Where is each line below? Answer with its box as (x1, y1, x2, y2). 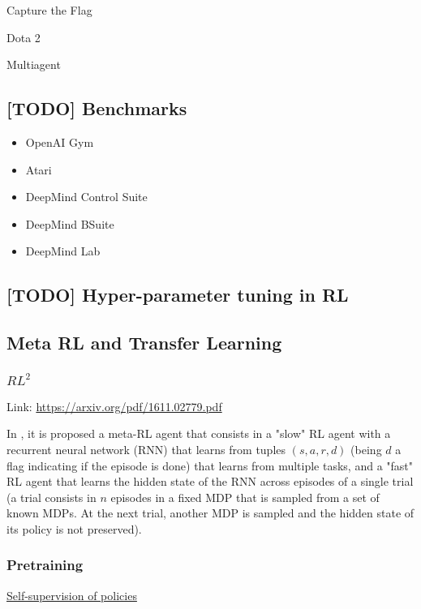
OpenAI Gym (25, 133, 94, 150)
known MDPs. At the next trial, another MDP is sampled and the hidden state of (6, 504, 415, 521)
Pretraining (6, 555, 84, 575)
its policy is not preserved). (6, 520, 142, 537)
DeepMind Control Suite (25, 188, 148, 205)
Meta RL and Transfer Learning (6, 330, 282, 355)
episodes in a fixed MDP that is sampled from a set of (110, 488, 380, 505)
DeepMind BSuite (25, 215, 114, 232)
